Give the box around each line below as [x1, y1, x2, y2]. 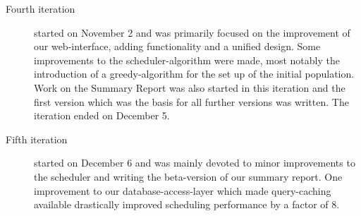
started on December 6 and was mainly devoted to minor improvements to [34, 155, 355, 170]
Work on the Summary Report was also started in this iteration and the [34, 80, 345, 95]
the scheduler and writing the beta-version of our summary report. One [34, 169, 343, 184]
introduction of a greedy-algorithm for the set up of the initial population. [34, 66, 355, 81]
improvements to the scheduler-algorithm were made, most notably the [34, 52, 340, 67]
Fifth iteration [6, 131, 68, 146]
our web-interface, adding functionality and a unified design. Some [34, 39, 321, 54]
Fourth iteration [6, 1, 75, 16]
